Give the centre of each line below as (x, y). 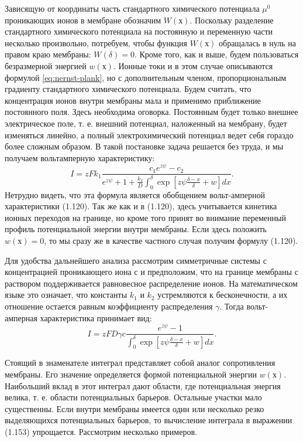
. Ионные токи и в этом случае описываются (193, 65)
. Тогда (232, 306)
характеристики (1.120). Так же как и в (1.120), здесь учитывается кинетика (141, 206)
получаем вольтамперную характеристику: (80, 157)
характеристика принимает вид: (96, 317)
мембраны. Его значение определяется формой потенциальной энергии (131, 374)
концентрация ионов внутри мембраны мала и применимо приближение (133, 100)
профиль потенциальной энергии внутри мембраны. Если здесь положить (136, 229)
